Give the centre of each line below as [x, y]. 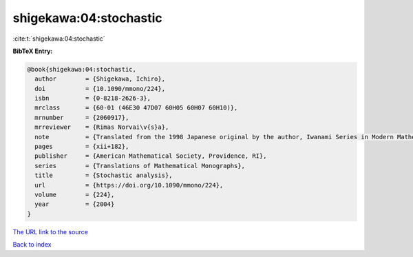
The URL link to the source [51, 232]
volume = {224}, [75, 195]
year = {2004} [75, 204]
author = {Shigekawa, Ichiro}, [100, 79]
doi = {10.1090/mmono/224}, [100, 89]
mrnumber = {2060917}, [82, 117]
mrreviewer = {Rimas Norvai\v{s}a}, [102, 127]
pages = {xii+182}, [82, 147]
